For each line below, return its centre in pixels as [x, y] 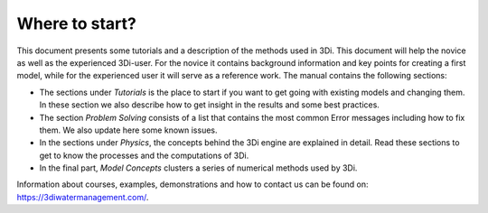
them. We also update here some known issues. [128, 130]
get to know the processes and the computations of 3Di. [144, 155]
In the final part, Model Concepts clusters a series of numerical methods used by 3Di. [198, 168]
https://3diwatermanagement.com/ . [83, 197]
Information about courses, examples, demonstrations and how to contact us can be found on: [193, 184]
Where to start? [77, 23]
